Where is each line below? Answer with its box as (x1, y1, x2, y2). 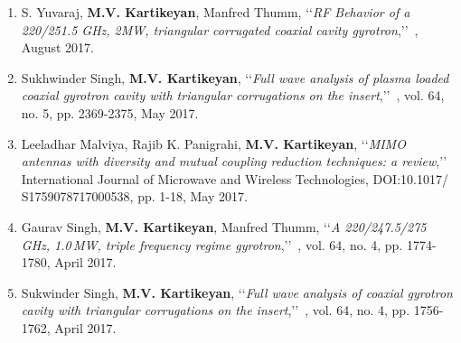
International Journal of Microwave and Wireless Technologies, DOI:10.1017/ (21, 169, 448, 188)
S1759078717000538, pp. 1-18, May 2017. (21, 187, 248, 206)
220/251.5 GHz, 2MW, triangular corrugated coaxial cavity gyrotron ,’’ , (21, 20, 419, 39)
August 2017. (21, 38, 94, 57)
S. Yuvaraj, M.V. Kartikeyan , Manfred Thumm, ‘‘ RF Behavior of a (21, 3, 410, 21)
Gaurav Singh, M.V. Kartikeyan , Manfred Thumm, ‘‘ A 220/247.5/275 (21, 217, 427, 236)
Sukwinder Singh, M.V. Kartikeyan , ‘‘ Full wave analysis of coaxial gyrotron (21, 283, 453, 301)
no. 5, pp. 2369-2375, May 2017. (21, 103, 199, 122)
